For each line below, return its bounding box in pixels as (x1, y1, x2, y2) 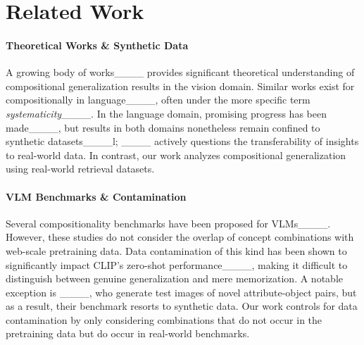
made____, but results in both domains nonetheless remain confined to (6, 120, 320, 134)
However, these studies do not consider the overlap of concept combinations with (6, 230, 354, 244)
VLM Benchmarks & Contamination (6, 189, 187, 203)
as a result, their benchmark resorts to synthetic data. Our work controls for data (6, 299, 358, 313)
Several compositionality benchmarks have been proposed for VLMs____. (6, 215, 331, 230)
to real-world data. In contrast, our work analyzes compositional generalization (6, 147, 346, 162)
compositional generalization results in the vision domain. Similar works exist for (6, 78, 355, 93)
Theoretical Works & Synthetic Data (6, 37, 189, 52)
